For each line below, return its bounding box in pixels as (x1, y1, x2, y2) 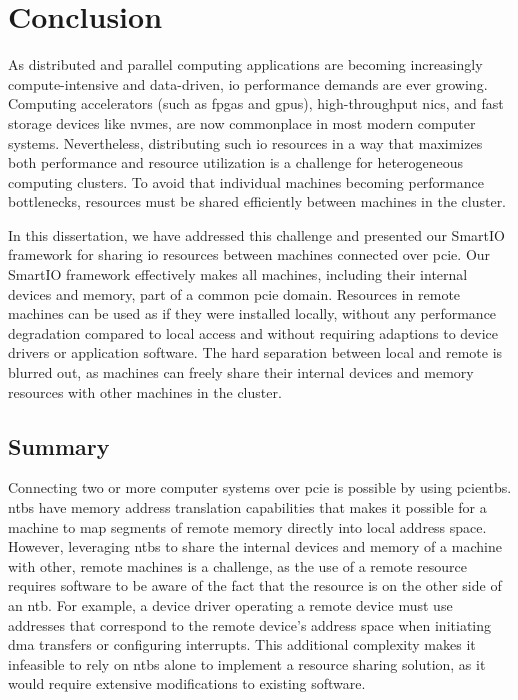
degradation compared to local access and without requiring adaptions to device (8, 322, 499, 343)
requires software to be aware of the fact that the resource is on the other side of (8, 575, 502, 596)
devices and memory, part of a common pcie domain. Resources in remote (8, 283, 461, 304)
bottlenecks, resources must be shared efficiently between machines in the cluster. (8, 191, 507, 212)
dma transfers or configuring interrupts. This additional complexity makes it (8, 634, 476, 655)
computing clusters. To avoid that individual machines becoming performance (8, 171, 484, 192)
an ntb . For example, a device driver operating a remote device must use (8, 594, 453, 615)
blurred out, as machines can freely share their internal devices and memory (8, 362, 474, 383)
